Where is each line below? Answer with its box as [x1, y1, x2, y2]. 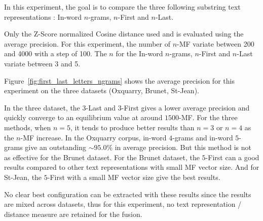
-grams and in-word [172, 132, 233, 142]
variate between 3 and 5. [4, 58, 81, 68]
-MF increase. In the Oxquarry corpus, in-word [20, 132, 167, 142]
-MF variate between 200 [177, 38, 254, 49]
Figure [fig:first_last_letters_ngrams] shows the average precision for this [4, 75, 235, 86]
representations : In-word [4, 11, 82, 22]
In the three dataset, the [4, 102, 80, 113]
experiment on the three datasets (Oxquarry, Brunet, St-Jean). [4, 85, 199, 96]
